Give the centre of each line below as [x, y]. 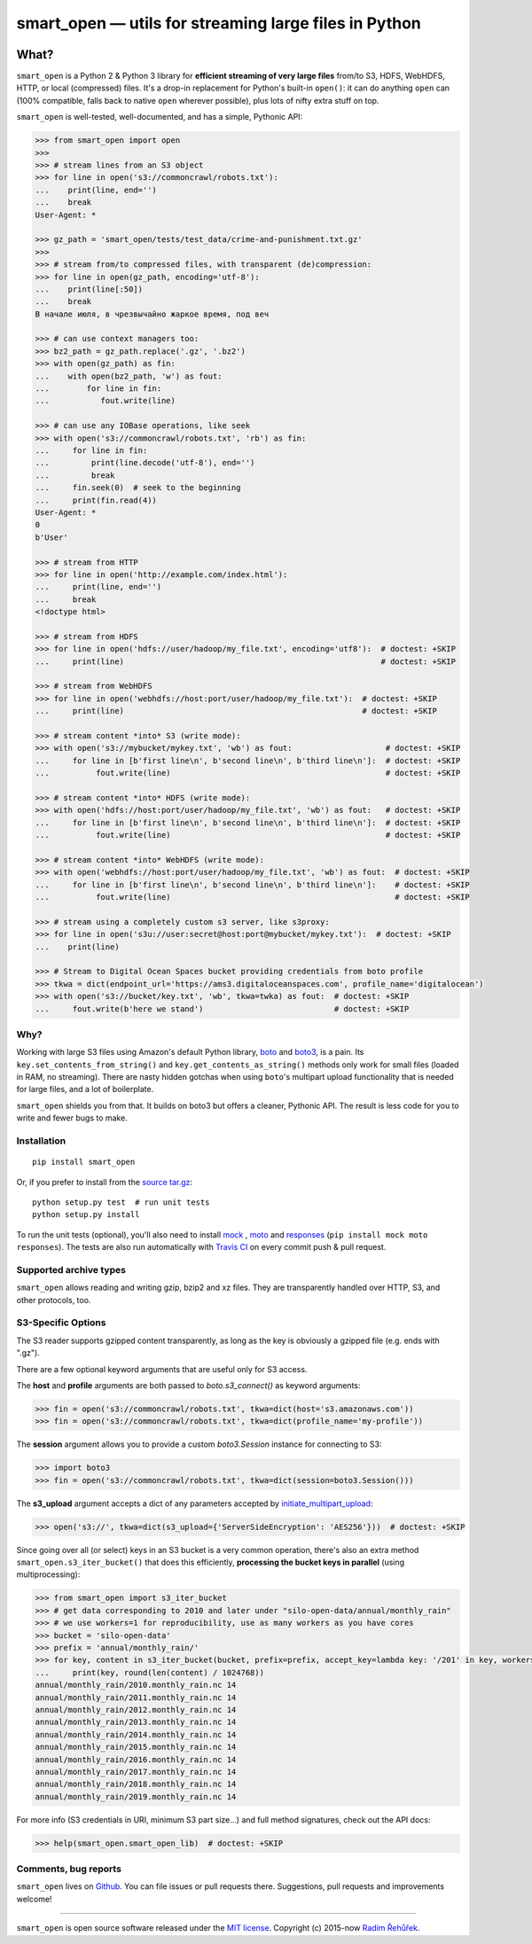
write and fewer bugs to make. [72, 1118]
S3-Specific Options [61, 1323]
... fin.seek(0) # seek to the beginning [138, 488]
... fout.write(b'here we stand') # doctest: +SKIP [222, 1009]
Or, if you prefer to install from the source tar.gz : [105, 1182]
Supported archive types [71, 1269]
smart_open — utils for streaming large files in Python [219, 23]
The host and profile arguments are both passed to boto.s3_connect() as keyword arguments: [188, 1386]
